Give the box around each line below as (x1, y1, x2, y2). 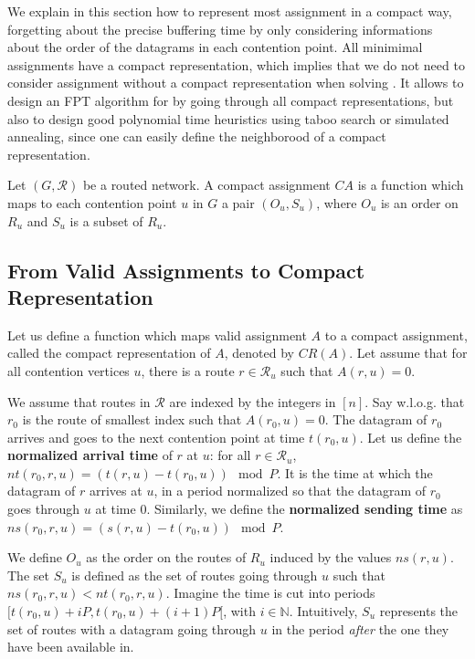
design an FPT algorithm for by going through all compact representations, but (7, 90, 454, 110)
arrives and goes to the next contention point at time (7, 427, 305, 446)
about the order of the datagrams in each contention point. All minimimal (7, 37, 423, 57)
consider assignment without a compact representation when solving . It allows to (7, 73, 464, 92)
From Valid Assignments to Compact (7, 256, 365, 284)
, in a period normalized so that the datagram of (153, 481, 427, 500)
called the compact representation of (7, 343, 211, 362)
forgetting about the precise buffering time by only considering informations (7, 19, 433, 38)
